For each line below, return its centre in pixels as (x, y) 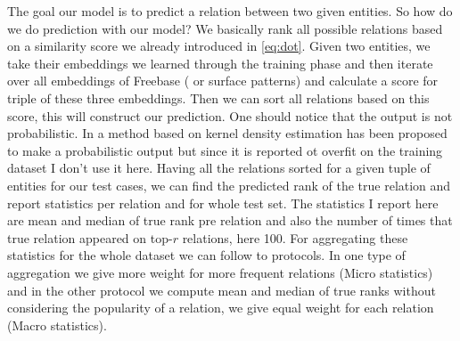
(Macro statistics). (57, 325)
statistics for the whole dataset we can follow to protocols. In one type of (206, 255)
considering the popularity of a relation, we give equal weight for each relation (221, 308)
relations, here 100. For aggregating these (295, 237)
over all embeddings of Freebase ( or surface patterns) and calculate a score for (223, 81)
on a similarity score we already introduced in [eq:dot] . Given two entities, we (219, 46)
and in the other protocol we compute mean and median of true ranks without (222, 290)
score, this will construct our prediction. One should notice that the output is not (230, 115)
